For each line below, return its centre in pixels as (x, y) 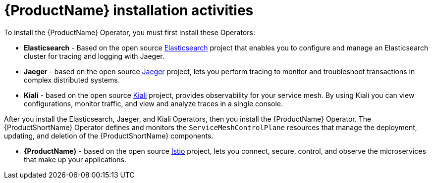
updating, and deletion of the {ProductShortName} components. (109, 136)
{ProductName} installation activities (129, 10)
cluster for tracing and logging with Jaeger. (94, 56)
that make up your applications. (75, 159)
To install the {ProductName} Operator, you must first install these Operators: (130, 32)
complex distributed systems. (72, 80)
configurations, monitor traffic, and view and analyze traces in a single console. (154, 103)
